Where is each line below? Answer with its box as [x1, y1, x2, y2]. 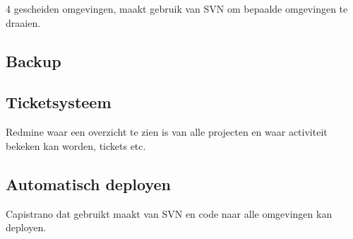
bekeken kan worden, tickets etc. [6, 138, 146, 153]
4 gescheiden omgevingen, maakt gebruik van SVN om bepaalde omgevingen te [6, 1, 348, 16]
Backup [6, 49, 61, 71]
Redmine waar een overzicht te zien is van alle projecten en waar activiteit [6, 124, 328, 139]
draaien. [6, 15, 41, 30]
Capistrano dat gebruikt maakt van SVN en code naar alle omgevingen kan [6, 206, 333, 221]
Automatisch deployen [6, 173, 172, 194]
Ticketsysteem [6, 91, 112, 113]
